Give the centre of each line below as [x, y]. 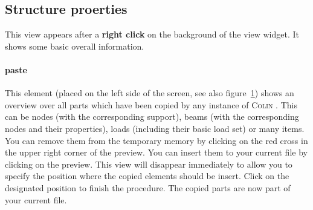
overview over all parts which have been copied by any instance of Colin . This [151, 104]
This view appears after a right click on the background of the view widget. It [152, 34]
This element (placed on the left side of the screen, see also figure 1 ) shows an [150, 93]
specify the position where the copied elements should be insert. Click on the [147, 176]
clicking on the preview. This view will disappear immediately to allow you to [149, 164]
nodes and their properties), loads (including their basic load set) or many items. [155, 128]
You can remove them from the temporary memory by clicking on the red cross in [156, 140]
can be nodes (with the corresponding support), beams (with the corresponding [152, 116]
